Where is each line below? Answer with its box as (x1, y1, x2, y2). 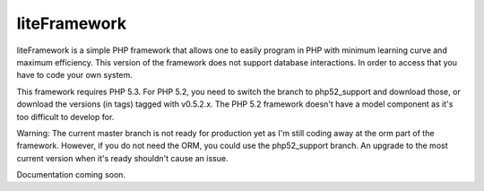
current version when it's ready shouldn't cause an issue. (16, 152, 229, 163)
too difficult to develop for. (16, 111, 115, 122)
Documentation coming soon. (16, 169, 125, 180)
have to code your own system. (16, 70, 134, 81)
